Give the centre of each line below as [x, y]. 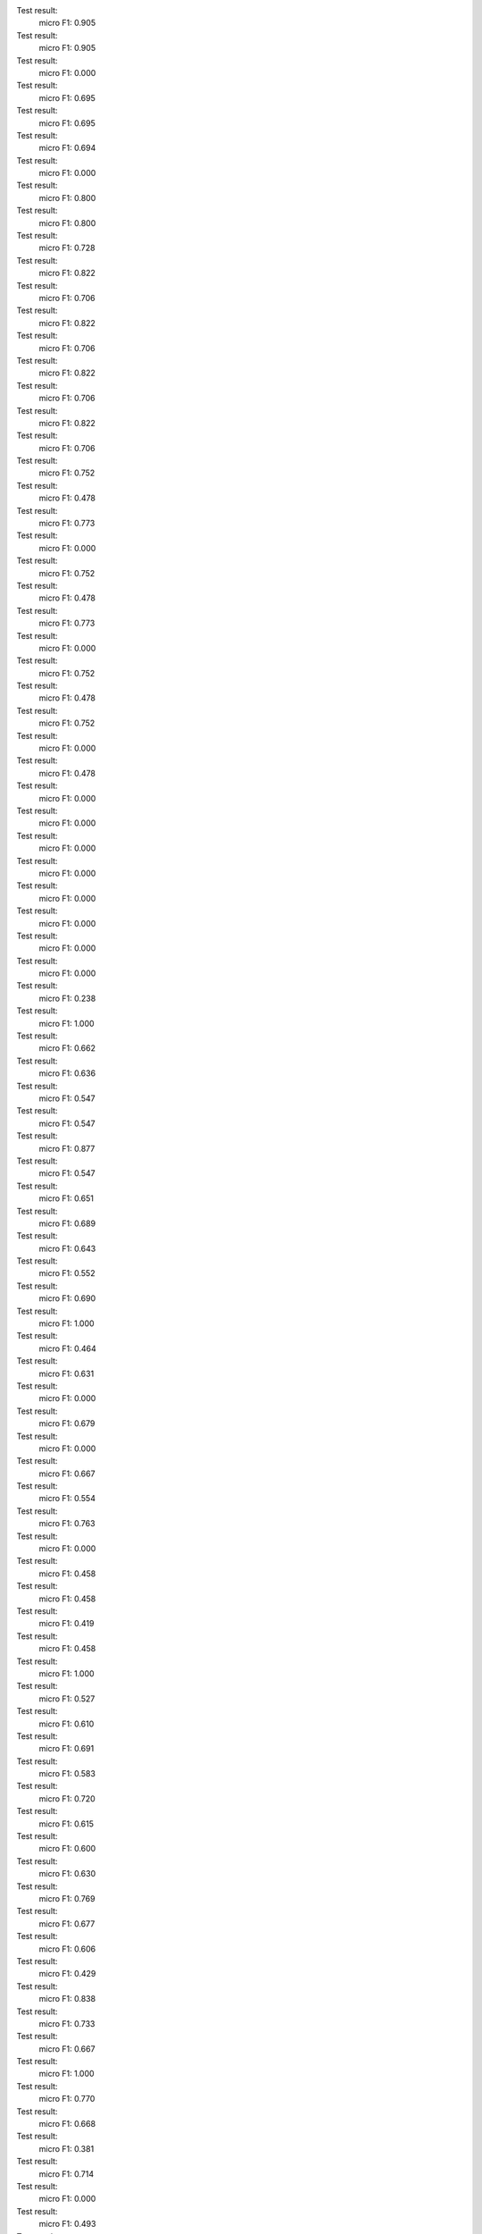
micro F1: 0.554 [67, 1499]
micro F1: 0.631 [66, 1373]
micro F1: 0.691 [66, 1749]
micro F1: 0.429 [67, 1974]
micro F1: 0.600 [67, 1849]
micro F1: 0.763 [67, 1524]
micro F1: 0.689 [67, 1223]
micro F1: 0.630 [67, 1874]
